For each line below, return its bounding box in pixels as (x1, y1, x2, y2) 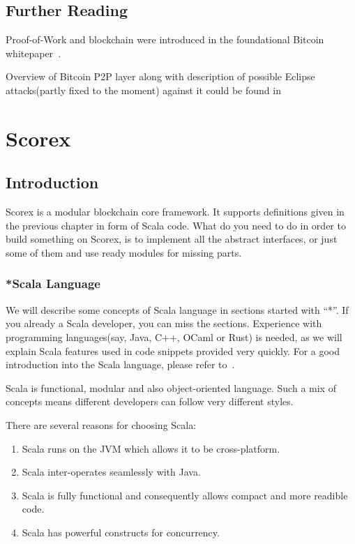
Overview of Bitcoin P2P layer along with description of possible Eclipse (6, 69, 315, 84)
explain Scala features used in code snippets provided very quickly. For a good (6, 343, 340, 358)
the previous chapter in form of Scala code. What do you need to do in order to (6, 218, 346, 232)
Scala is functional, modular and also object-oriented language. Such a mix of (6, 380, 336, 395)
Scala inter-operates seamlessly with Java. (22, 464, 201, 479)
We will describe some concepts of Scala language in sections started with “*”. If (6, 302, 349, 317)
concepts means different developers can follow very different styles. (6, 394, 294, 409)
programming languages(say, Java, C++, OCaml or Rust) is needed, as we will (6, 329, 342, 344)
